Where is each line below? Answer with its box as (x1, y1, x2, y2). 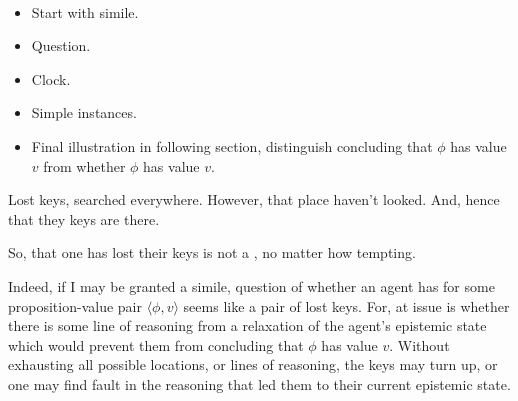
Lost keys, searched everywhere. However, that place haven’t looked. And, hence (8, 189, 500, 210)
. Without (389, 334, 450, 355)
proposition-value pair (8, 295, 142, 316)
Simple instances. (31, 102, 137, 123)
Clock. (31, 68, 71, 89)
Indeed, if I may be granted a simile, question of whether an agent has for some (8, 275, 495, 296)
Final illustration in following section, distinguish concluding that (31, 135, 433, 156)
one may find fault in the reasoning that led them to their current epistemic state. (8, 373, 511, 394)
